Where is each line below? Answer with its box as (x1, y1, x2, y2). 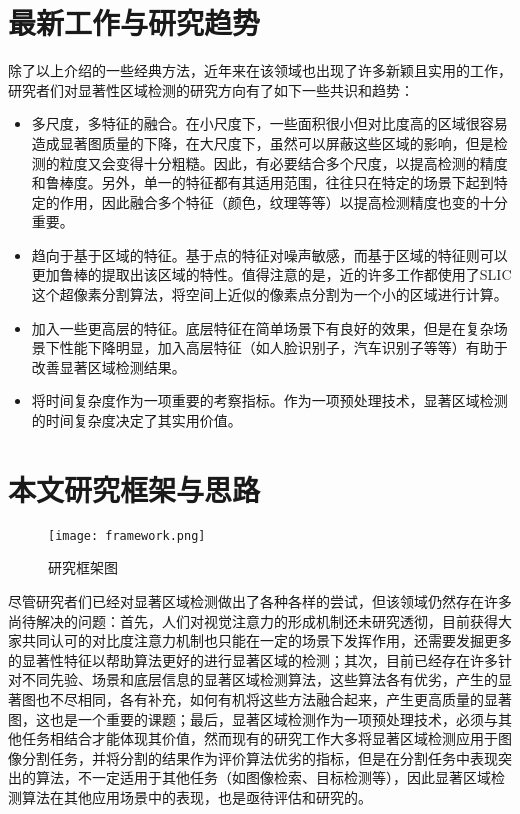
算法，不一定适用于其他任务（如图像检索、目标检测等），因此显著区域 (35, 767, 491, 788)
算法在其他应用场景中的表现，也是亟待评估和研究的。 (21, 786, 372, 807)
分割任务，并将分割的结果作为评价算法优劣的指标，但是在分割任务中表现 (21, 747, 498, 768)
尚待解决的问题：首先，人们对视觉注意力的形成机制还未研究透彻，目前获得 (8, 610, 498, 631)
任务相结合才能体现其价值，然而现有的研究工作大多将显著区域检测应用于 (21, 728, 498, 749)
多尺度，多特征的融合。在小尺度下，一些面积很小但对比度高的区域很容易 (31, 113, 508, 134)
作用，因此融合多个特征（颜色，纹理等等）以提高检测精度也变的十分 (59, 191, 508, 212)
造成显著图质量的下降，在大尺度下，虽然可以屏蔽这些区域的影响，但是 (31, 132, 494, 153)
